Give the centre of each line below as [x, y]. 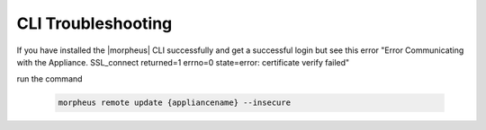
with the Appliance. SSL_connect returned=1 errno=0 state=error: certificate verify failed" [183, 62]
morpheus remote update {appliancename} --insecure [175, 103]
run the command [49, 79]
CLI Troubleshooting [94, 23]
